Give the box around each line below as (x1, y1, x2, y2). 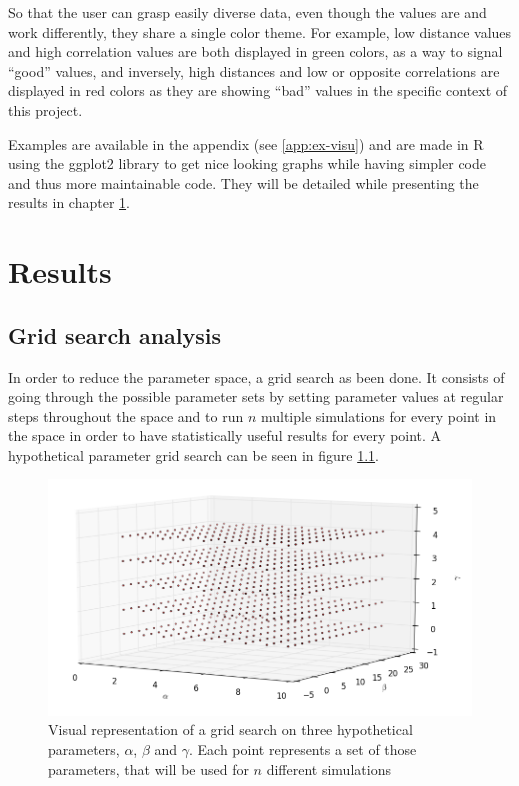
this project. (8, 99, 83, 120)
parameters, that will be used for (48, 758, 249, 779)
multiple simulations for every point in (260, 405, 497, 426)
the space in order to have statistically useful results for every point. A (8, 425, 442, 446)
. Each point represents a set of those (189, 739, 417, 760)
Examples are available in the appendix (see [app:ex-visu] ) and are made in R (8, 133, 484, 154)
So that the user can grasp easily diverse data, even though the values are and (8, 2, 487, 22)
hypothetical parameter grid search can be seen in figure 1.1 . (8, 444, 379, 465)
